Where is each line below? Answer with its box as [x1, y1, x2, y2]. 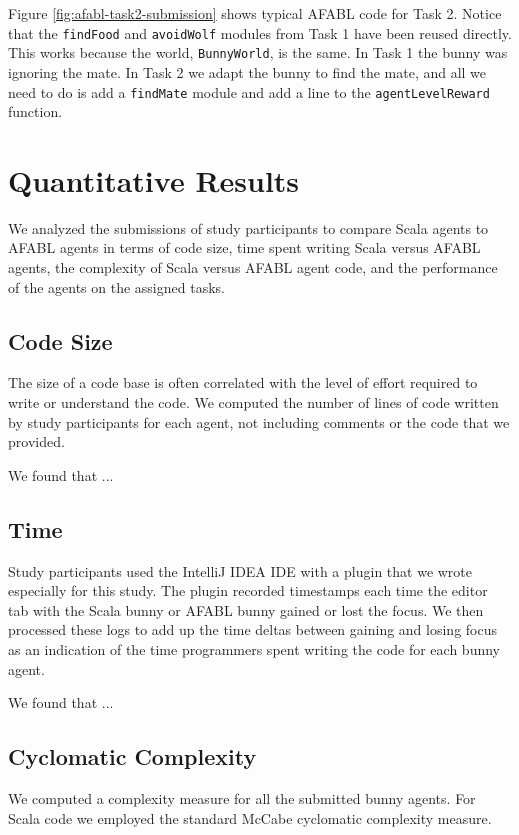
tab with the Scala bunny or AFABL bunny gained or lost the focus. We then [8, 599, 484, 620]
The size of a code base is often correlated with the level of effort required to [8, 372, 478, 393]
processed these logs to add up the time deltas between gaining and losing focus [8, 619, 497, 640]
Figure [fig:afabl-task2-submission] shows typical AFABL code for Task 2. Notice [8, 3, 502, 23]
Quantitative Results [8, 159, 300, 200]
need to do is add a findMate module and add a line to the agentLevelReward [8, 81, 490, 102]
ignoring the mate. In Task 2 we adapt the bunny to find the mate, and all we [8, 61, 487, 82]
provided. [8, 431, 65, 452]
